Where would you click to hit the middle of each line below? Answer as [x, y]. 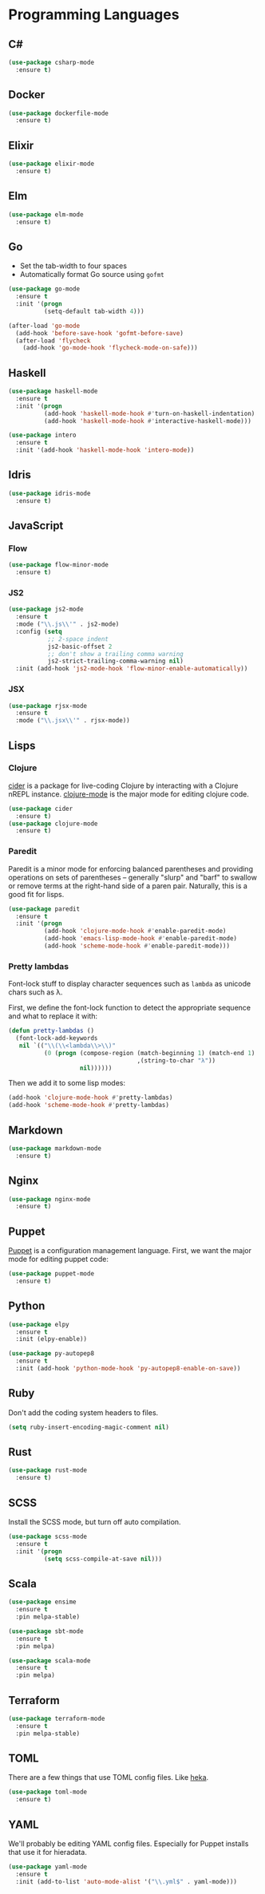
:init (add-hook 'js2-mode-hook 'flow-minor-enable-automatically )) [132, 669]
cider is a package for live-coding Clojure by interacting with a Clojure [123, 785]
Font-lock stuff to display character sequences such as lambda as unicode [130, 984]
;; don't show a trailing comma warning [115, 654]
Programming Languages [94, 15]
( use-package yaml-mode [48, 1867]
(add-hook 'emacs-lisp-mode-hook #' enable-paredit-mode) [140, 939]
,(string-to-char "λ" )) [176, 1060]
